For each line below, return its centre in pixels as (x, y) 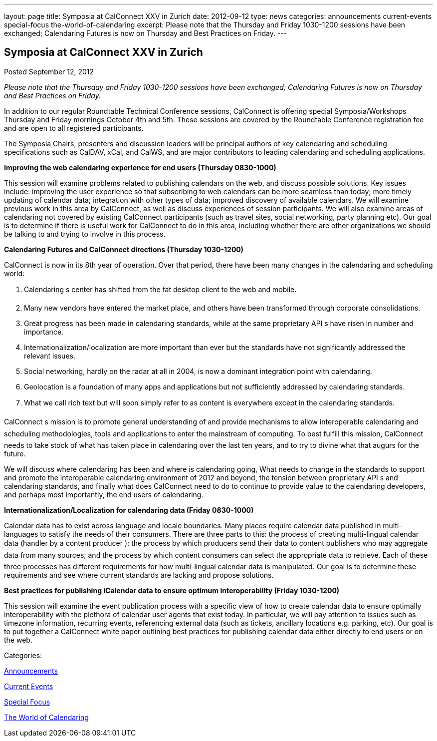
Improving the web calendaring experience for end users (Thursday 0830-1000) (140, 167)
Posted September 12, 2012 (49, 71)
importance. (44, 332)
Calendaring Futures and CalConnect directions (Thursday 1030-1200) (124, 249)
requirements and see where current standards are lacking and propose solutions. (139, 575)
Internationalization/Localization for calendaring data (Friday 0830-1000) (129, 510)
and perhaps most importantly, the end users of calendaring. (104, 494)
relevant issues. (50, 356)
